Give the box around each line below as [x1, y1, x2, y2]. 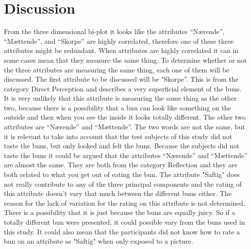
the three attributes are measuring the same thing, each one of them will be [4, 64, 230, 74]
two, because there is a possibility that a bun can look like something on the [4, 102, 231, 112]
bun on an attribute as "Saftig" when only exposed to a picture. [4, 236, 193, 246]
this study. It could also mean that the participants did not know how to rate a [4, 226, 240, 236]
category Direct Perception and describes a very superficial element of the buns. [4, 83, 242, 93]
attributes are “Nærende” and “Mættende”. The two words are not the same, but [4, 122, 245, 132]
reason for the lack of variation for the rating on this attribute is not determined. [4, 197, 245, 208]
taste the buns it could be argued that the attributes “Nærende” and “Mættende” [4, 150, 248, 160]
